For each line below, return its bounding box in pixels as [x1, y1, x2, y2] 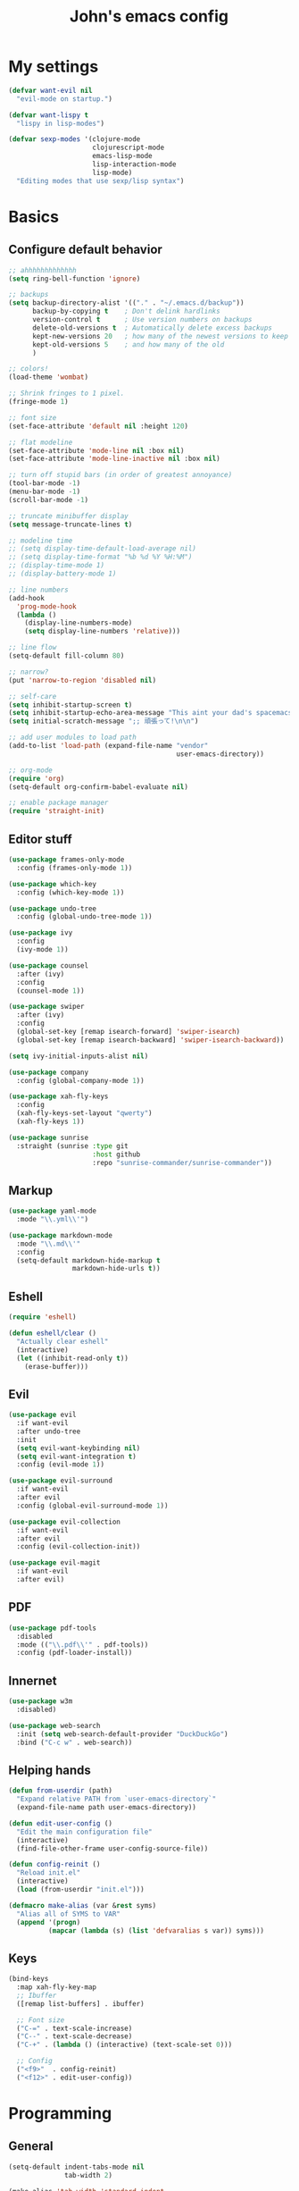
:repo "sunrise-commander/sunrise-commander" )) [92, 1158, 273, 1167]
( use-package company [8, 1068, 89, 1077]
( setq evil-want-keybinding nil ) [16, 1443, 141, 1453]
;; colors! [8, 365, 49, 374]
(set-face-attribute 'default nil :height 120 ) [8, 422, 189, 431]
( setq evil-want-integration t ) [16, 1452, 137, 1461]
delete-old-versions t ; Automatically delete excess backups [31, 323, 273, 332]
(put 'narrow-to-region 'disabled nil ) [8, 676, 157, 684]
